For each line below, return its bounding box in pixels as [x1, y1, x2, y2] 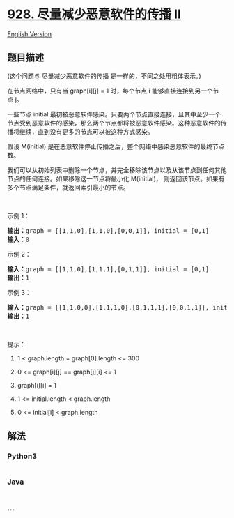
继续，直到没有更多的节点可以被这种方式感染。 [19, 127, 154, 136]
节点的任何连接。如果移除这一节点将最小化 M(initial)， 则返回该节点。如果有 [7, 174, 225, 183]
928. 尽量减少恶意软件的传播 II [7, 6, 181, 22]
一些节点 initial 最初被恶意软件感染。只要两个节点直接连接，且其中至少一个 [7, 109, 221, 119]
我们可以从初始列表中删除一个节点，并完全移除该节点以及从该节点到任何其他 [7, 165, 227, 174]
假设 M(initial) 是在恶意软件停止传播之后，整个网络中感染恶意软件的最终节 [7, 142, 219, 151]
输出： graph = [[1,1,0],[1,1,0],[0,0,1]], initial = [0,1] [7, 227, 210, 234]
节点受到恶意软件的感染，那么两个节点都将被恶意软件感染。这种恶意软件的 [7, 119, 221, 127]
